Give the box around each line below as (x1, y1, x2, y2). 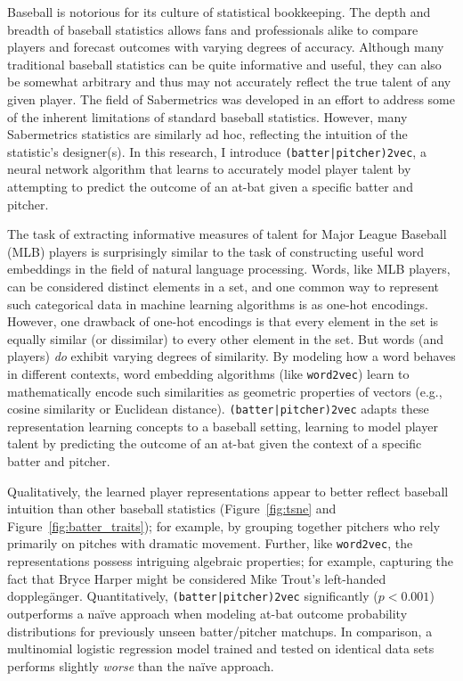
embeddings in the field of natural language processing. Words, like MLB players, (7, 259, 451, 278)
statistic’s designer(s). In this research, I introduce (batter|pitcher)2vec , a (7, 142, 426, 160)
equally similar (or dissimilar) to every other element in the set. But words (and (7, 329, 444, 348)
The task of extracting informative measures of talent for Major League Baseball (7, 225, 447, 243)
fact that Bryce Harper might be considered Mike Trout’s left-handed (7, 569, 386, 587)
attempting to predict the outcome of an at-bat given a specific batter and (7, 177, 413, 195)
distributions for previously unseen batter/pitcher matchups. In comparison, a (7, 621, 433, 640)
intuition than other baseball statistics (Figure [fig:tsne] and (7, 499, 337, 518)
